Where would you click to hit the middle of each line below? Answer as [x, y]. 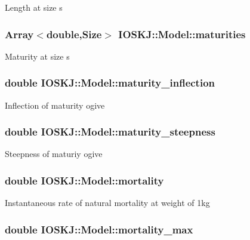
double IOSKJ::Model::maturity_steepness [110, 132]
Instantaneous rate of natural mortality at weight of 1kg [107, 203]
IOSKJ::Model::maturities [182, 34]
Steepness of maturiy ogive [54, 154]
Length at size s [34, 7]
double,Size [74, 34]
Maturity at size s [37, 56]
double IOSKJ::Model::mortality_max [99, 229]
